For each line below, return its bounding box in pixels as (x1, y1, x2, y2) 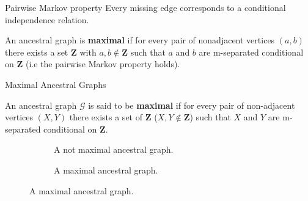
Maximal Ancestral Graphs (5, 78, 106, 90)
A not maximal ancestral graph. (54, 143, 174, 156)
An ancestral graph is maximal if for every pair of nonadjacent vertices (5, 34, 275, 46)
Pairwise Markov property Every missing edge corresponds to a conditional (5, 1, 286, 13)
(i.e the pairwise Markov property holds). (25, 57, 180, 70)
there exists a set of (69, 111, 142, 123)
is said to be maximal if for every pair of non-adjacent (88, 98, 295, 111)
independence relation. (5, 13, 89, 26)
